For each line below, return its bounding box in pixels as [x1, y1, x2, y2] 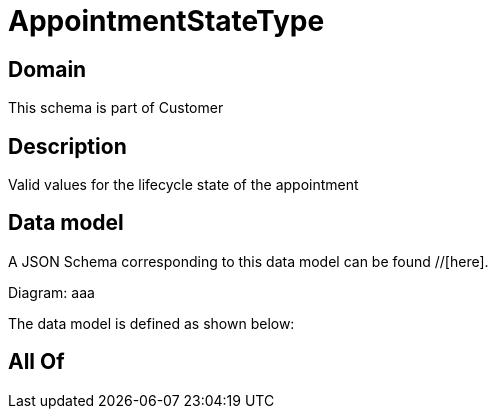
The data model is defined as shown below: [8, 314, 295, 332]
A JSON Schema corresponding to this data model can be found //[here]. [8, 252, 489, 270]
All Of [8, 349, 65, 375]
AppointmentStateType [8, 4, 325, 38]
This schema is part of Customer [8, 99, 224, 117]
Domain [8, 56, 87, 82]
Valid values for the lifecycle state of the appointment [8, 176, 359, 194]
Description [8, 133, 127, 159]
